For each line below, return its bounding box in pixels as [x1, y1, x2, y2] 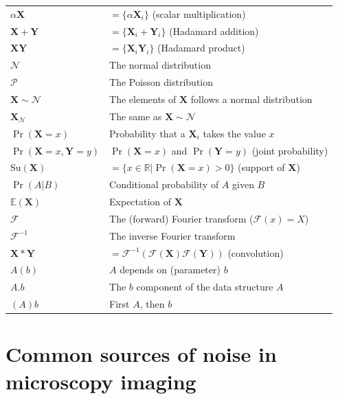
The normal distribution [109, 58, 211, 72]
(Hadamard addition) [169, 23, 259, 38]
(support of [238, 160, 285, 174]
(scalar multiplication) [152, 6, 246, 21]
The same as [109, 109, 162, 123]
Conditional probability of [109, 177, 219, 192]
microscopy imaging [5, 367, 196, 395]
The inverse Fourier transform [109, 228, 236, 242]
